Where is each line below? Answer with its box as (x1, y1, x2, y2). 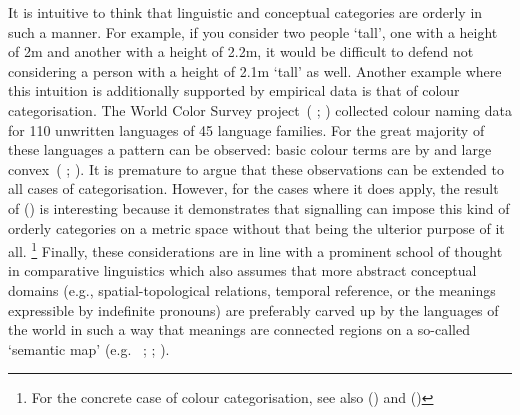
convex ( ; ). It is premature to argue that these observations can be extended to (8, 158, 504, 179)
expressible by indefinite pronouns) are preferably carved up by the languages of (8, 299, 499, 320)
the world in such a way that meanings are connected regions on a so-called (8, 319, 470, 340)
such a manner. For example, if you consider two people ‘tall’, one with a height (8, 21, 498, 42)
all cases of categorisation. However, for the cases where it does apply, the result (8, 178, 499, 199)
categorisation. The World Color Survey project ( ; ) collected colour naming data (8, 99, 512, 120)
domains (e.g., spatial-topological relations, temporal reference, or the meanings (8, 279, 496, 300)
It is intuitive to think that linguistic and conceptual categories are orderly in (8, 2, 483, 22)
